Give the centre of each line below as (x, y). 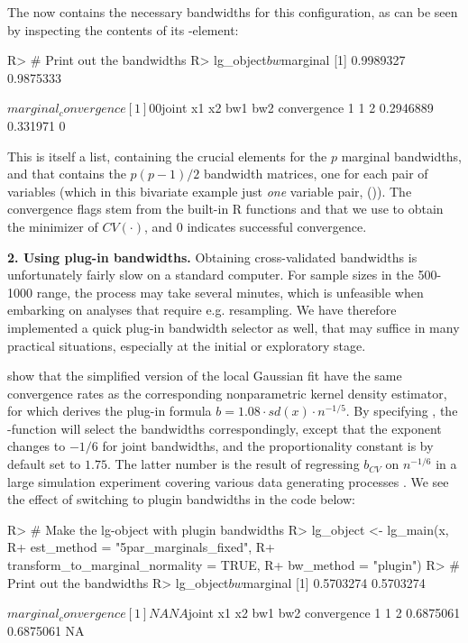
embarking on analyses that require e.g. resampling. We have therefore (202, 310)
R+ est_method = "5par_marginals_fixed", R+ (141, 547)
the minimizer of (53, 226)
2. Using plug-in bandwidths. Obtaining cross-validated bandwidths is (212, 257)
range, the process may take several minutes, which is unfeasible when (230, 292)
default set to (44, 464)
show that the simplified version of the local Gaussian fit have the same (205, 376)
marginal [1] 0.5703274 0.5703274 (334, 582)
